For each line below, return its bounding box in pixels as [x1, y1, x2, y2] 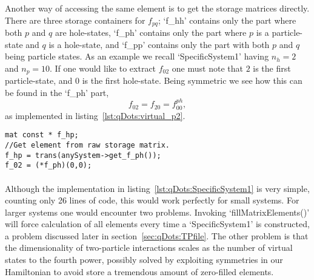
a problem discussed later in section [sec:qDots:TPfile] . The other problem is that [5, 229, 309, 242]
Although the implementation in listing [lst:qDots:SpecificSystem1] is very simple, [5, 182, 310, 194]
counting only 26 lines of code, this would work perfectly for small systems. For [5, 194, 299, 207]
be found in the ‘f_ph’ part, [5, 86, 109, 98]
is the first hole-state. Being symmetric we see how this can [82, 74, 302, 87]
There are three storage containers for [5, 13, 145, 26]
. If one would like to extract [50, 61, 156, 74]
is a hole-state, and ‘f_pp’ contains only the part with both [48, 38, 270, 50]
